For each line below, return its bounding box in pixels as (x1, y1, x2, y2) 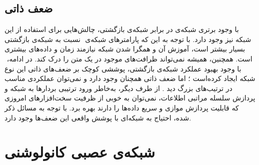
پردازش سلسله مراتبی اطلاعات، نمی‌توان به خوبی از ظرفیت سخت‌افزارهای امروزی (4, 92, 255, 103)
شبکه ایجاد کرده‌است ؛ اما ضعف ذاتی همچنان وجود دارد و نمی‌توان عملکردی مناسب (4, 73, 255, 83)
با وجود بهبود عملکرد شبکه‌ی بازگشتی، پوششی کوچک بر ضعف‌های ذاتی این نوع (4, 63, 241, 73)
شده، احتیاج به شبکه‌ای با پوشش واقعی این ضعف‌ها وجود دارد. (4, 112, 191, 122)
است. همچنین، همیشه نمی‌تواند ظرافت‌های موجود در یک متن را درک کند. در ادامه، (6, 53, 252, 63)
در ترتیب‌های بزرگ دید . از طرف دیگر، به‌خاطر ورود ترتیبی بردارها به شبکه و (4, 82, 232, 93)
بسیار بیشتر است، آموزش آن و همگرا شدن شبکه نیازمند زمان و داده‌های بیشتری (4, 43, 245, 54)
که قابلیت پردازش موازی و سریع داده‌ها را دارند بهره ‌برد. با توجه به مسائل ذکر (4, 102, 239, 112)
